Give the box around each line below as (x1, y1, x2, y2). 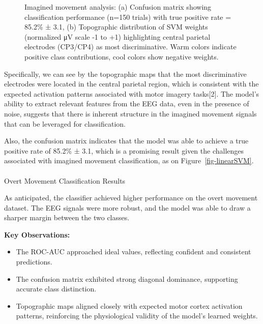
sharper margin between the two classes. (4, 212, 130, 223)
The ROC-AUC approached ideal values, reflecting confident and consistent (16, 246, 251, 257)
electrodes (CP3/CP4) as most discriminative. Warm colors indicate (24, 41, 237, 52)
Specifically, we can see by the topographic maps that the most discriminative (4, 68, 247, 79)
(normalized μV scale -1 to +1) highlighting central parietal (24, 31, 211, 42)
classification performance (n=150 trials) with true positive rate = (24, 11, 231, 22)
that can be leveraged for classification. (4, 118, 126, 129)
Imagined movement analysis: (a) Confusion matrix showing (24, 2, 212, 12)
